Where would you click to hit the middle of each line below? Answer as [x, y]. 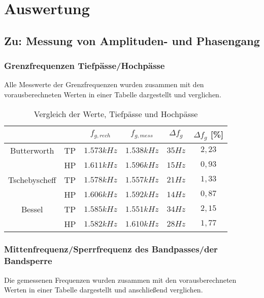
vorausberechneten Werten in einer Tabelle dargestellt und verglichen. [113, 94]
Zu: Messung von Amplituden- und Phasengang [132, 40]
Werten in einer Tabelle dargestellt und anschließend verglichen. [104, 290]
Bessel [32, 209]
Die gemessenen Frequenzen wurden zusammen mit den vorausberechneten [120, 280]
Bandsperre [28, 261]
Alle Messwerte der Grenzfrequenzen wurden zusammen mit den [104, 84]
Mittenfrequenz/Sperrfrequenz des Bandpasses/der [111, 249]
